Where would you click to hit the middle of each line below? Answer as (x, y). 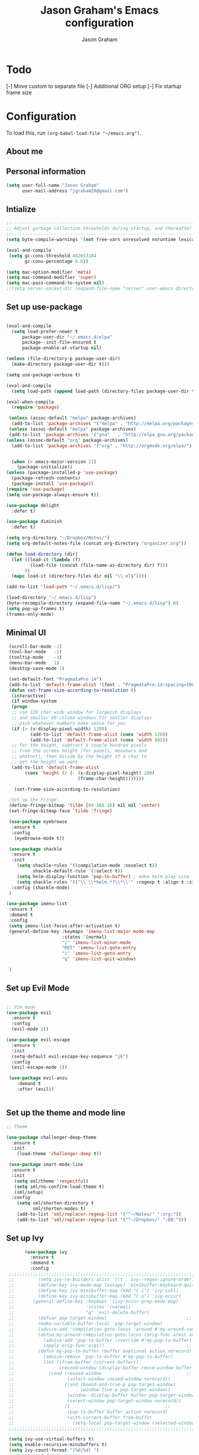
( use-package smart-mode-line (46, 1165)
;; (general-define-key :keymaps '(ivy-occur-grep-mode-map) (94, 1302)
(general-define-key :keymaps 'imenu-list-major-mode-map (82, 931)
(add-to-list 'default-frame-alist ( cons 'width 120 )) (99, 734)
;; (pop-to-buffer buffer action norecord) (88, 1412)
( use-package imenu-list (37, 904)
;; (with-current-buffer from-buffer (80, 1417)
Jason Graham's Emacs (99, 10)
